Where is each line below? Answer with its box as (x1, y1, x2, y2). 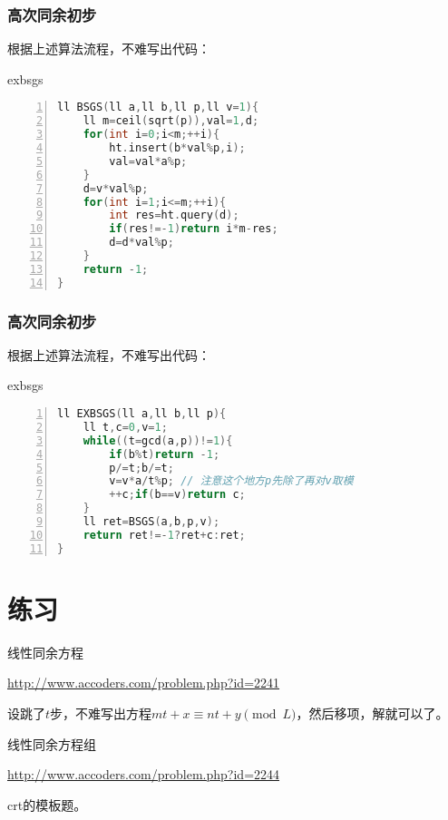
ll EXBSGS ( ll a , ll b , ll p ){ (57, 407, 227, 421)
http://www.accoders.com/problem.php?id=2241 (7, 673, 280, 692)
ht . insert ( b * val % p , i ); (109, 142, 246, 155)
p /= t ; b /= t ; (109, 461, 174, 474)
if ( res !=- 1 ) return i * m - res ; (109, 222, 278, 236)
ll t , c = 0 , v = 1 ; (83, 420, 168, 434)
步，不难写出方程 (50, 704, 152, 722)
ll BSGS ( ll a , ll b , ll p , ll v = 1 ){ (57, 101, 259, 114)
